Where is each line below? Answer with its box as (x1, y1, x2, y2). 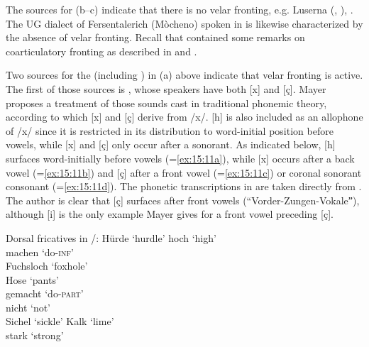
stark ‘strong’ (6, 328, 64, 343)
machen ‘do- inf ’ (6, 244, 74, 259)
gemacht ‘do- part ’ (6, 286, 84, 301)
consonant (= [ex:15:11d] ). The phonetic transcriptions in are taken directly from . (6, 179, 362, 194)
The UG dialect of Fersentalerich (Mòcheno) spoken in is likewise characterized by (6, 16, 363, 31)
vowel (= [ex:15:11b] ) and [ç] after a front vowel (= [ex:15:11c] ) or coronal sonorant (6, 165, 362, 180)
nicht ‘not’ (6, 299, 51, 314)
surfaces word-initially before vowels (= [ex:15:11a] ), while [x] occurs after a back (6, 150, 355, 165)
